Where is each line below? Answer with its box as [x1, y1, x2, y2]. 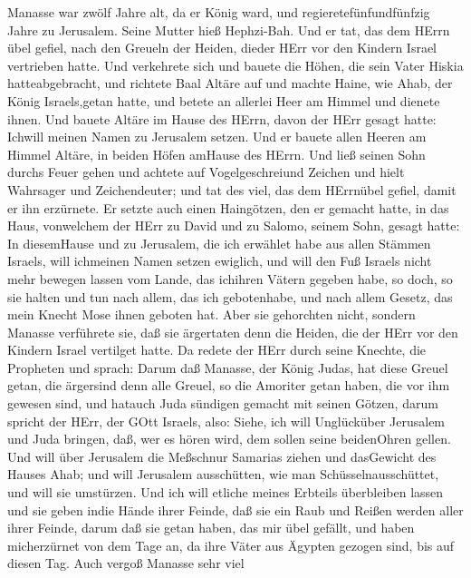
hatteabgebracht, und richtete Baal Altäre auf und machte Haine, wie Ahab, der [7, 73, 453, 93]
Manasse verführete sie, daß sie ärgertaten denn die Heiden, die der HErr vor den [7, 322, 458, 341]
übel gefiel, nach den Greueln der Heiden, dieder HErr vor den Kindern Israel [7, 38, 437, 57]
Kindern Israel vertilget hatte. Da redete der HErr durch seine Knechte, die [7, 340, 427, 359]
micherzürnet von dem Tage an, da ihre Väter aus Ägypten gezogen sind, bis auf [7, 535, 455, 554]
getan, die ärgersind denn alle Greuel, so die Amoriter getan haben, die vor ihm [7, 376, 450, 395]
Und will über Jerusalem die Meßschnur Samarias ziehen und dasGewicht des [7, 446, 437, 465]
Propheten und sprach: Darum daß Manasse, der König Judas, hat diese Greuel [7, 358, 448, 377]
